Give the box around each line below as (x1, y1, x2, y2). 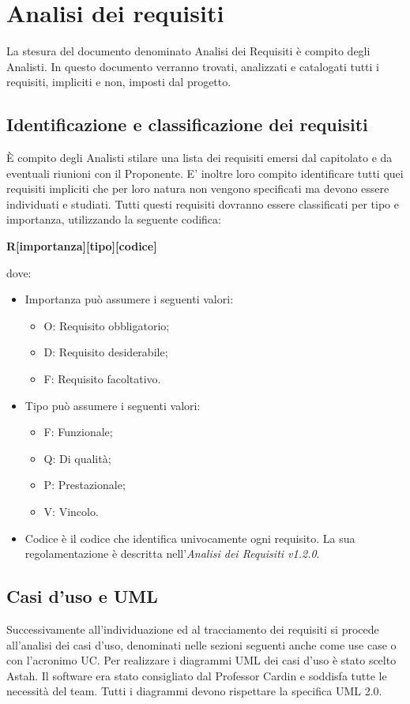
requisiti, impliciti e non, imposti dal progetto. (6, 73, 231, 90)
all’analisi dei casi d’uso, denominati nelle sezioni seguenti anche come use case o (6, 636, 397, 653)
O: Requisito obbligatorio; (43, 317, 170, 333)
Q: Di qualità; (43, 450, 111, 466)
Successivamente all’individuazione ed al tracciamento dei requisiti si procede (6, 621, 379, 637)
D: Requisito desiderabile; (43, 344, 168, 360)
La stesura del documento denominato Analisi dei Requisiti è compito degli (6, 43, 371, 59)
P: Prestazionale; (43, 476, 126, 493)
